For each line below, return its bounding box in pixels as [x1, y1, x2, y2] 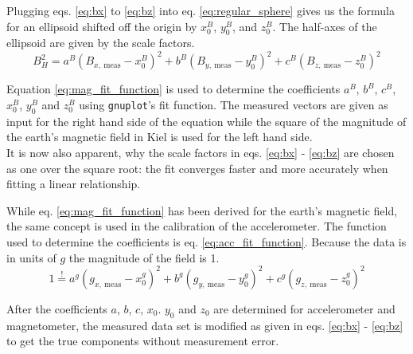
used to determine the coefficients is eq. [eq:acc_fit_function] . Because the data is [6, 234, 407, 250]
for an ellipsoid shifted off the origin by [6, 18, 197, 34]
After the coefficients [6, 300, 107, 317]
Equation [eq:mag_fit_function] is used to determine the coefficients [6, 81, 341, 97]
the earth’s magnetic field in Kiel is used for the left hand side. [6, 128, 313, 145]
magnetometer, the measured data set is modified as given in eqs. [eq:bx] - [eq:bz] [6, 317, 403, 333]
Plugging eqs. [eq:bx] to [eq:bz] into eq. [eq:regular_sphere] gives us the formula [6, 2, 395, 18]
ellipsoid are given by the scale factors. [6, 34, 195, 51]
